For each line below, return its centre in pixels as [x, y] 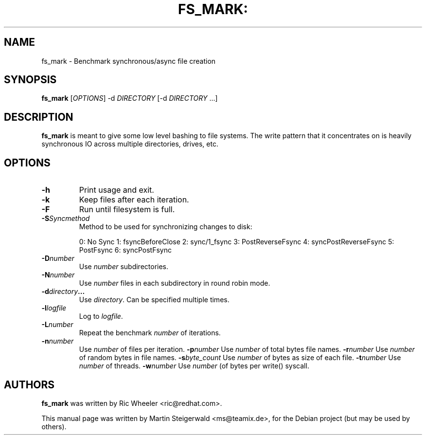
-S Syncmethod [66, 219]
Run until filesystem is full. [127, 210]
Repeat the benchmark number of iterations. [150, 333]
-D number [58, 258]
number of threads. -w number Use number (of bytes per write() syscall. [194, 366]
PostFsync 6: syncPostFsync [125, 250]
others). [54, 426]
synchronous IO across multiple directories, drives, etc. [130, 144]
